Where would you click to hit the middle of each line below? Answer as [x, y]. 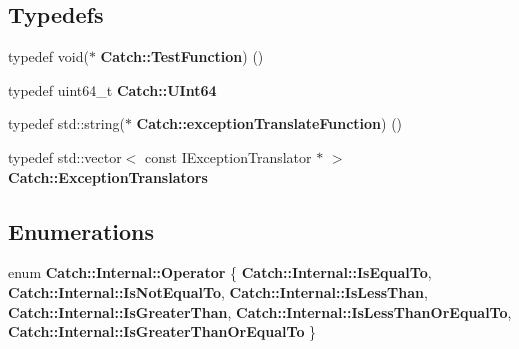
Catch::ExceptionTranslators [108, 176]
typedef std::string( [66, 123]
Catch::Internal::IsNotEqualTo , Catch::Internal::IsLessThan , [218, 291]
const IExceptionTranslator [228, 156]
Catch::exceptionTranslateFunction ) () [269, 123]
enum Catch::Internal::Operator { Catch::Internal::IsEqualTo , [220, 272]
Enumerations [81, 230]
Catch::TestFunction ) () [182, 56]
